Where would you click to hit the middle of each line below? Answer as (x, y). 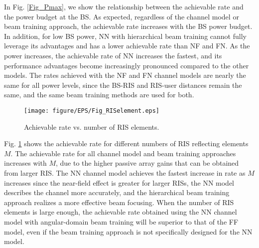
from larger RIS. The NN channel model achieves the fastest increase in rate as (125, 172)
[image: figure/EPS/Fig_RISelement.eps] (92, 111)
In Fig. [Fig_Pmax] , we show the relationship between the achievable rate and (124, 6)
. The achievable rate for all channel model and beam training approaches (123, 153)
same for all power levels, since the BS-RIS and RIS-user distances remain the (123, 85)
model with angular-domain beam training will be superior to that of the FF (121, 221)
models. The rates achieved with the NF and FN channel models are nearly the (125, 75)
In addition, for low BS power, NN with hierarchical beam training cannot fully (125, 36)
